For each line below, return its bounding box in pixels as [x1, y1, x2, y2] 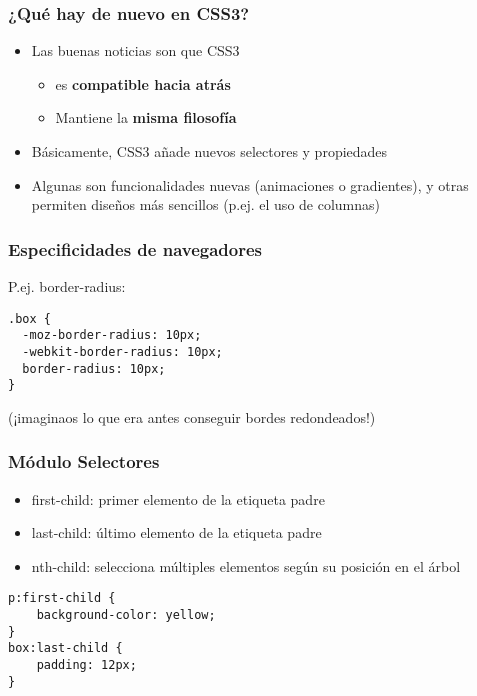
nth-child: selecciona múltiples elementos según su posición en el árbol [31, 555, 461, 576]
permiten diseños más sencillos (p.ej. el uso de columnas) [31, 194, 381, 215]
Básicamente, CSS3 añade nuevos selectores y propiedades [31, 141, 388, 161]
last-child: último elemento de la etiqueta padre [31, 522, 322, 543]
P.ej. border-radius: [8, 276, 126, 296]
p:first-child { [8, 591, 116, 606]
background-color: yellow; [36, 608, 216, 623]
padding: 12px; [36, 658, 137, 673]
